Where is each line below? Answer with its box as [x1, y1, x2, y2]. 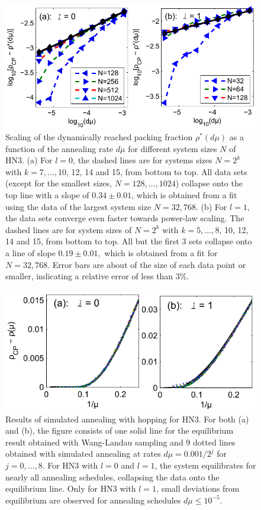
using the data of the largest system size [5, 200, 152, 212]
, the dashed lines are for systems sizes [73, 154, 212, 166]
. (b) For [195, 200, 227, 212]
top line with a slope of [5, 189, 89, 201]
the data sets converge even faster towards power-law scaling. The [5, 212, 244, 224]
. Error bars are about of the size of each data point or [47, 258, 246, 270]
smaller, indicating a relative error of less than [5, 270, 173, 282]
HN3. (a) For [5, 154, 53, 166]
